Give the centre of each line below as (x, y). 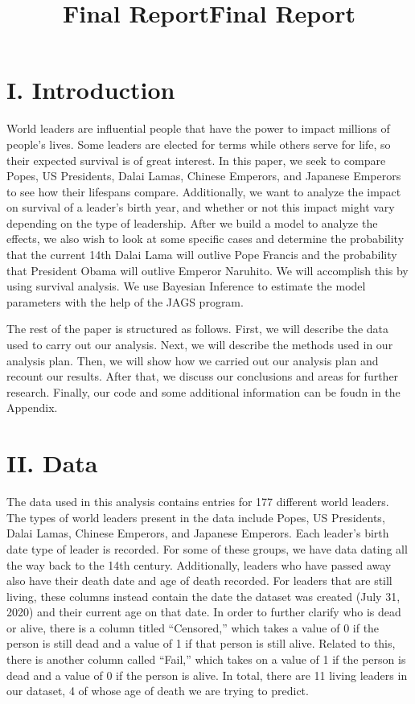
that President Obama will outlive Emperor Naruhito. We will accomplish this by (207, 270)
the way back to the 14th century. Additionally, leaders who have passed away (199, 564)
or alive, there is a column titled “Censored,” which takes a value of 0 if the (193, 627)
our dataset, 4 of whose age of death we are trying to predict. (158, 691)
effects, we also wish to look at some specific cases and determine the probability (205, 239)
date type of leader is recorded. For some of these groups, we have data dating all (207, 548)
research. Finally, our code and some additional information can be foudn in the (203, 391)
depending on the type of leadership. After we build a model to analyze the (192, 222)
